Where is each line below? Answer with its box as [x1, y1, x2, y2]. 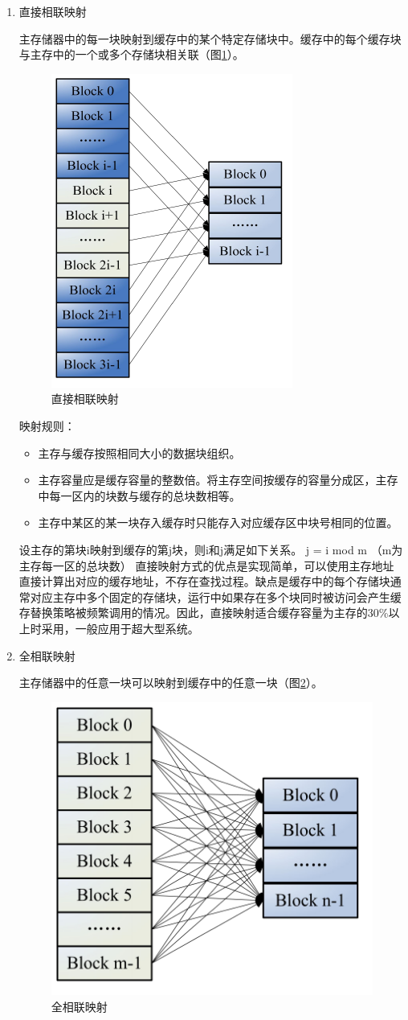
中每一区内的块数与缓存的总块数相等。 [38, 487, 241, 504]
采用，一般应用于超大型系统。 [41, 619, 199, 636]
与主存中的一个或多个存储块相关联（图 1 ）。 [18, 46, 244, 63]
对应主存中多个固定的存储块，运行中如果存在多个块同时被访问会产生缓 [30, 588, 402, 605]
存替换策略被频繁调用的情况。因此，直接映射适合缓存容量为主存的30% [18, 604, 389, 621]
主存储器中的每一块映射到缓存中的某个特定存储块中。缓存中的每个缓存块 [18, 30, 402, 47]
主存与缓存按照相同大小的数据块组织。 [38, 444, 241, 461]
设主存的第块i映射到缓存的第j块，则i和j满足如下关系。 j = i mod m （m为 [18, 541, 403, 557]
